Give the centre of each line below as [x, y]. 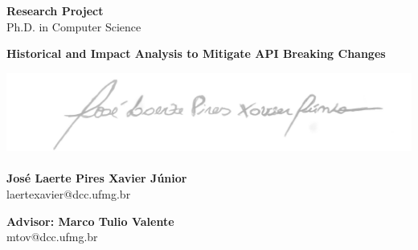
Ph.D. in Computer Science [74, 26]
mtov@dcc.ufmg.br [52, 237]
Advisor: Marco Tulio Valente [90, 221]
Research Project [55, 10]
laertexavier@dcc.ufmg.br [69, 194]
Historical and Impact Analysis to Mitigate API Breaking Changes [196, 53]
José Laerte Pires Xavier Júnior [97, 178]
